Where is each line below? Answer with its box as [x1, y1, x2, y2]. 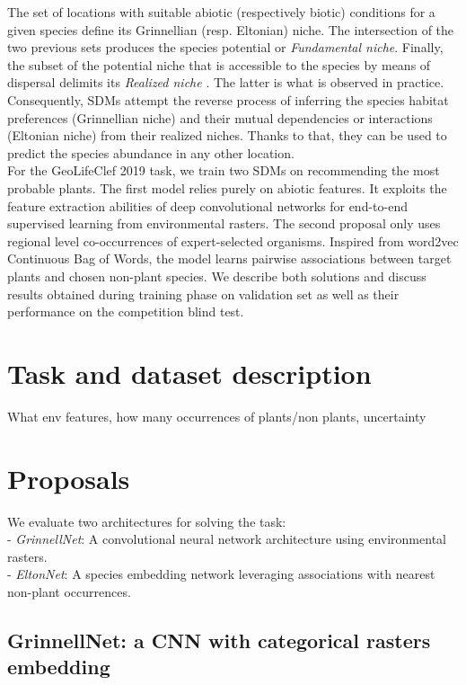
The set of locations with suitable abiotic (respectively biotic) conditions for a [7, 3, 435, 21]
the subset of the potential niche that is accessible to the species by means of [7, 55, 431, 74]
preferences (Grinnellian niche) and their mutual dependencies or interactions [7, 108, 433, 127]
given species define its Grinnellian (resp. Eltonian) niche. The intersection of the [7, 20, 454, 39]
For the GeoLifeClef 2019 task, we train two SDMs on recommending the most [7, 161, 440, 180]
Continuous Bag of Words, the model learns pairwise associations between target [7, 249, 452, 268]
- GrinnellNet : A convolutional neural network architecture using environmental [7, 529, 446, 548]
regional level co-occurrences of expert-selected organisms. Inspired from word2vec [7, 231, 459, 250]
